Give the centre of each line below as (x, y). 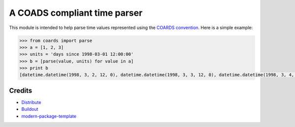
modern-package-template (49, 116)
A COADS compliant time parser (76, 13)
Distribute (31, 102)
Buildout (30, 109)
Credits (21, 90)
